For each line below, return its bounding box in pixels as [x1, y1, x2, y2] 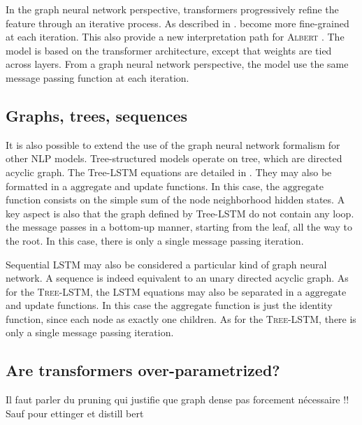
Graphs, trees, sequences [6, 104, 188, 126]
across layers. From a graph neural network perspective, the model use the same [6, 57, 349, 71]
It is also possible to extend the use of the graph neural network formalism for [6, 137, 340, 152]
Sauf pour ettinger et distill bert [6, 405, 144, 420]
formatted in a [6, 178, 68, 193]
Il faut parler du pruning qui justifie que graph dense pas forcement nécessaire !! [6, 392, 349, 407]
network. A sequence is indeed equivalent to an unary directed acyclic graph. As [6, 271, 349, 285]
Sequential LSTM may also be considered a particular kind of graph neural [6, 257, 327, 271]
